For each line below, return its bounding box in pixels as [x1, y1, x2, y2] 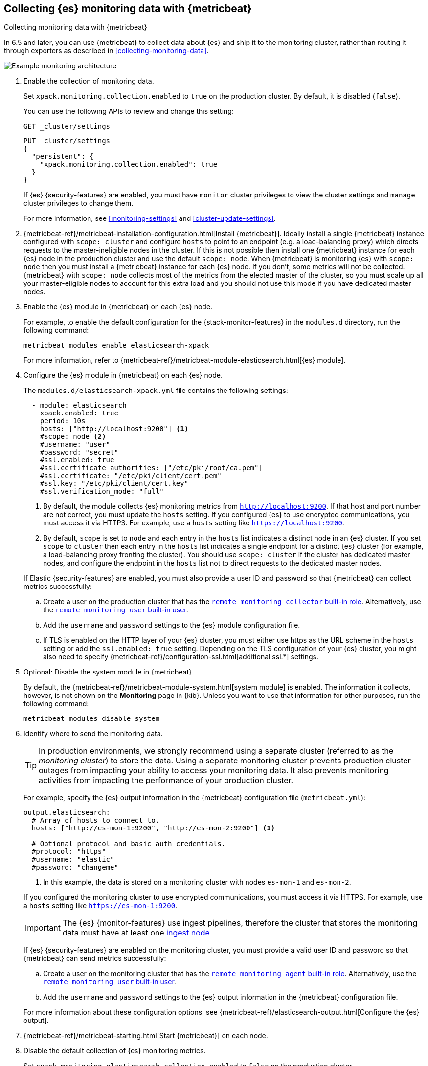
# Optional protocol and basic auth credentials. [31, 840, 226, 848]
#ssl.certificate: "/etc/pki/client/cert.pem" [40, 472, 222, 480]
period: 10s [40, 417, 86, 425]
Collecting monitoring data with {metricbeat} [4, 23, 147, 32]
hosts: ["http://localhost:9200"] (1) [40, 425, 189, 433]
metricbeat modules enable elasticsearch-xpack [23, 341, 209, 349]
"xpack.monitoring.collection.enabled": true [40, 160, 218, 169]
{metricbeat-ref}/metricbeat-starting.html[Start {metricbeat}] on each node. [23, 1031, 268, 1040]
